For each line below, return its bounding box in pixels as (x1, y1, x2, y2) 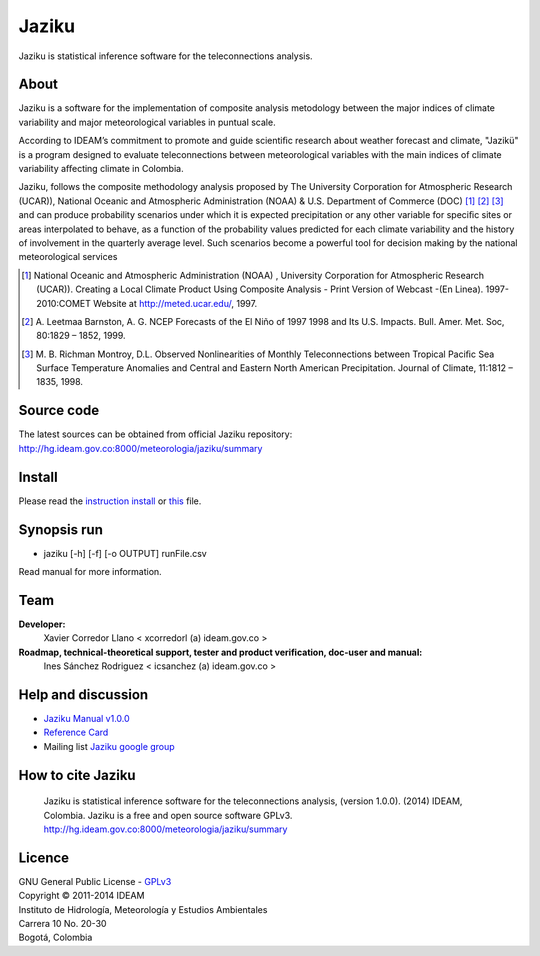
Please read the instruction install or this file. (18, 495, 202, 507)
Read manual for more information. (18, 565, 162, 577)
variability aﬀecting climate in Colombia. (18, 163, 184, 175)
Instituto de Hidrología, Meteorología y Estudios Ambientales (18, 903, 268, 915)
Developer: (18, 618, 66, 630)
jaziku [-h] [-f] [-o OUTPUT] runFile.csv (43, 547, 207, 559)
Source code (18, 402, 100, 419)
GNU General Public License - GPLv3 (18, 875, 172, 887)
